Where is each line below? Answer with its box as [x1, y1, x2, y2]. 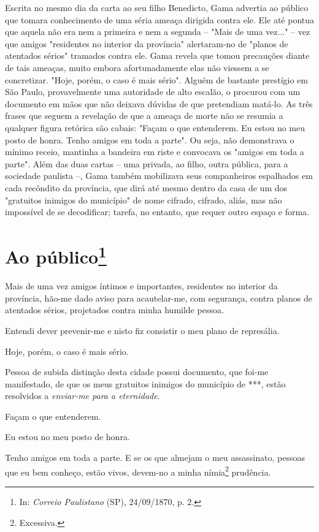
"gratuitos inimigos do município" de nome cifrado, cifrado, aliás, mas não [5, 193, 282, 206]
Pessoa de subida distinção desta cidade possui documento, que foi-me [5, 365, 269, 378]
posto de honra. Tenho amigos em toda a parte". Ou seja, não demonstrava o [5, 133, 294, 146]
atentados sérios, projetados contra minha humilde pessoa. [5, 303, 224, 316]
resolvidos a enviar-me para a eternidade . [5, 389, 160, 402]
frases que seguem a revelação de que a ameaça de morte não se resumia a [5, 109, 283, 122]
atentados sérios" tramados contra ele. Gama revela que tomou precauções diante [5, 49, 310, 62]
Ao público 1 [5, 241, 107, 269]
